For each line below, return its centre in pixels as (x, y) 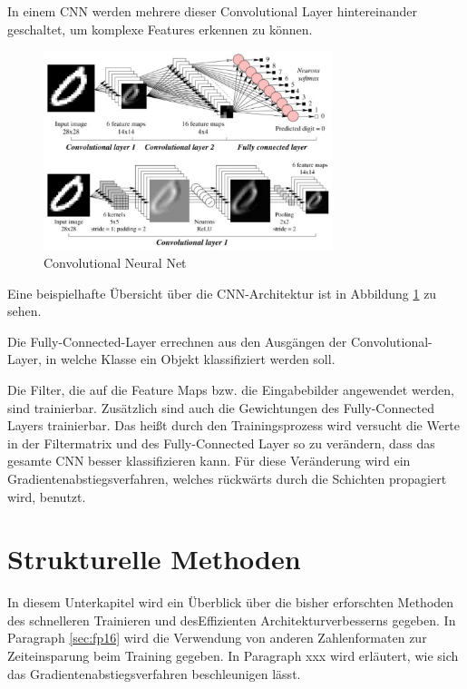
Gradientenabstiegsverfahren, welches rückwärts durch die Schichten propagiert (227, 478)
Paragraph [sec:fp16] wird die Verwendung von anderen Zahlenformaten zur (217, 638)
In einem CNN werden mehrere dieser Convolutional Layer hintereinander (213, 11)
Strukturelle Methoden (154, 559)
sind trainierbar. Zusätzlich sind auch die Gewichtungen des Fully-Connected (221, 407)
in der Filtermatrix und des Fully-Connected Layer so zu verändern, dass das (221, 443)
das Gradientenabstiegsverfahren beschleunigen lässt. (154, 673)
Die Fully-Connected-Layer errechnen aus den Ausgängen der (177, 341)
